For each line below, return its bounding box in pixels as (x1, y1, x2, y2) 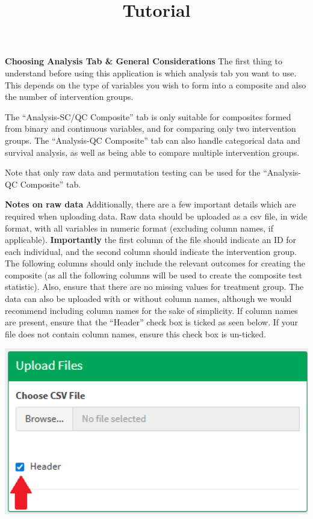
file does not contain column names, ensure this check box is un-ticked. (5, 327, 266, 340)
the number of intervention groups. (5, 90, 134, 103)
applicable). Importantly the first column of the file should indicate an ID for (5, 233, 297, 246)
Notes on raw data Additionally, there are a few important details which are (5, 198, 296, 210)
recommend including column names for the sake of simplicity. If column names (5, 304, 298, 316)
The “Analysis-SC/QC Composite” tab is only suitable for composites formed (5, 110, 291, 123)
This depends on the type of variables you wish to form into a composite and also (5, 78, 306, 91)
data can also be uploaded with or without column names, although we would (5, 292, 292, 305)
